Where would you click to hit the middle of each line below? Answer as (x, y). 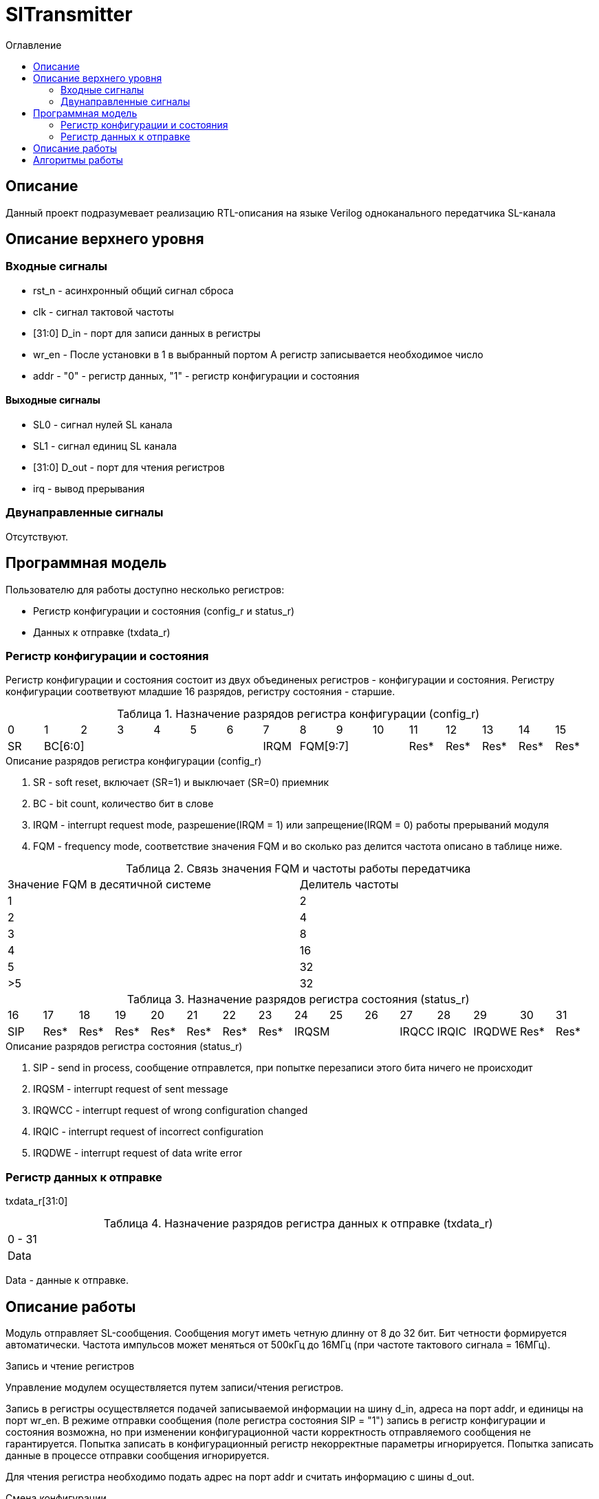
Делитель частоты (349, 885)
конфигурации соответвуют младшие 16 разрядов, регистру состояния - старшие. (200, 692)
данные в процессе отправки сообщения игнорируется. (138, 1455)
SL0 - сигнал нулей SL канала (103, 425)
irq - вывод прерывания (89, 489)
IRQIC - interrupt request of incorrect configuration (148, 1132)
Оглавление (34, 45)
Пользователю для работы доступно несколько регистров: (145, 589)
